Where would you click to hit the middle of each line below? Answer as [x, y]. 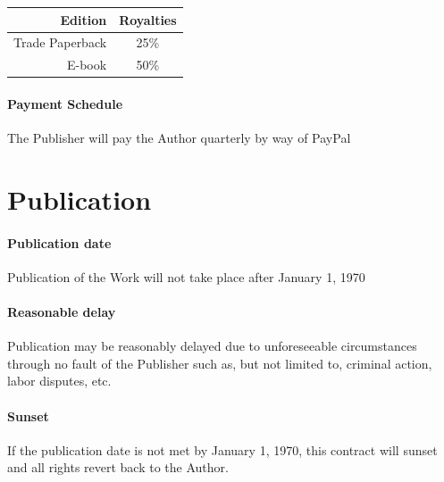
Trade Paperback [60, 42]
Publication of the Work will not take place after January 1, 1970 [186, 276]
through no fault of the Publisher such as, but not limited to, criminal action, [220, 363]
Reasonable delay [62, 312]
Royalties [148, 19]
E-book [87, 65]
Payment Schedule [65, 103]
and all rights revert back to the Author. [118, 467]
